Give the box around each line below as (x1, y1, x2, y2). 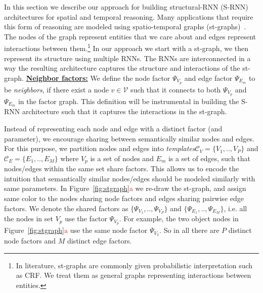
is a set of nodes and (90, 153, 154, 163)
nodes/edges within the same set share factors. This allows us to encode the (4, 163, 239, 174)
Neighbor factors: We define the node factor (26, 72, 170, 83)
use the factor (65, 213, 107, 224)
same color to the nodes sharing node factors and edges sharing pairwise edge (4, 193, 244, 203)
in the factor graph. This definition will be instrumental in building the (18, 95, 239, 106)
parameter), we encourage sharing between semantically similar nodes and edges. (4, 133, 254, 143)
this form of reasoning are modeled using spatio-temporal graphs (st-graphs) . (4, 21, 246, 32)
